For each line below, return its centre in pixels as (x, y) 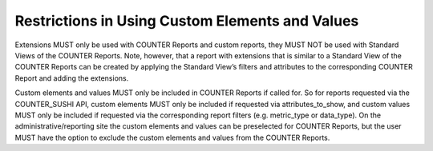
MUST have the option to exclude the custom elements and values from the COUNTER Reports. (172, 137)
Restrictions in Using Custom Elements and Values (187, 21)
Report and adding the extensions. (72, 78)
